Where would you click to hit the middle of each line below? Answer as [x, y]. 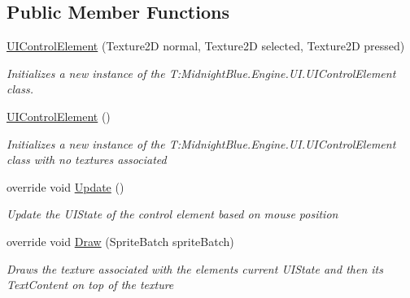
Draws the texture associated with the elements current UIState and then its [195, 268]
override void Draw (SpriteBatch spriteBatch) [120, 241]
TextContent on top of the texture [90, 285]
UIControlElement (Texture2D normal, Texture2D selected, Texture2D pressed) [206, 46]
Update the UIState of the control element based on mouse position [172, 214]
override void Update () [65, 186]
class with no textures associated [87, 160]
